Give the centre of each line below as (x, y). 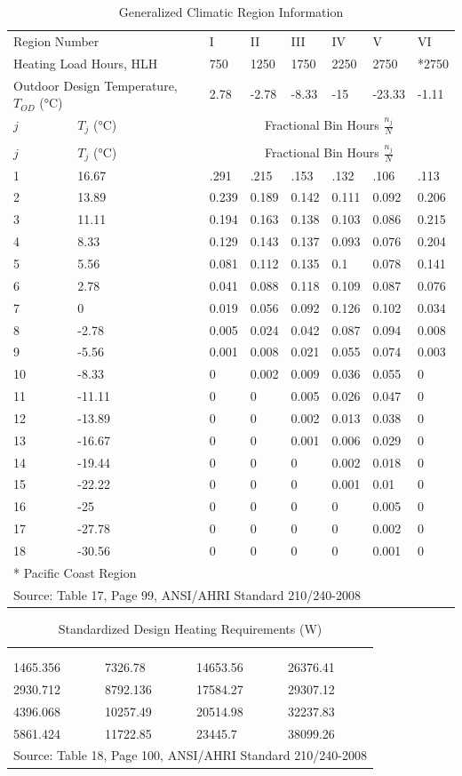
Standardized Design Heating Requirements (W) (190, 628)
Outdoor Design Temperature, (96, 85)
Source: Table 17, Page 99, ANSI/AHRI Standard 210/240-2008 (187, 594)
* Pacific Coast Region (75, 572)
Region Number (56, 40)
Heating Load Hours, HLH (86, 63)
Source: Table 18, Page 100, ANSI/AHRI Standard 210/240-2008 (190, 755)
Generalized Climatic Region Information (231, 12)
